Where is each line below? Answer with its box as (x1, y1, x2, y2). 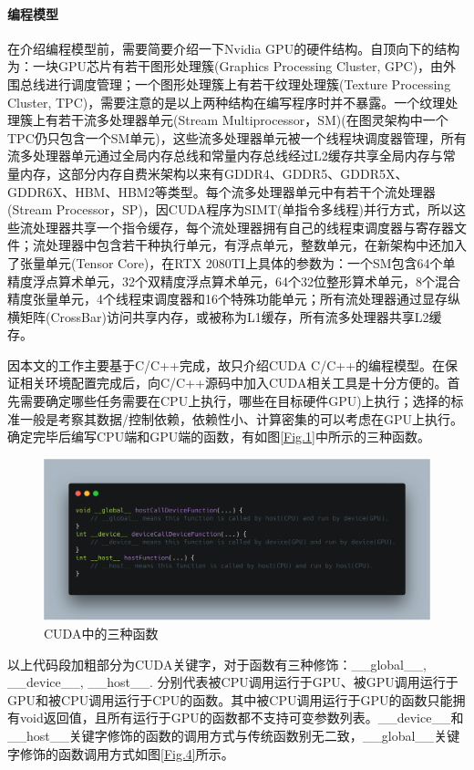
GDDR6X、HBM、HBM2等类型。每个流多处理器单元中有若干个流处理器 (7, 182, 436, 201)
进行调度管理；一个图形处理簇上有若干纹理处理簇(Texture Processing (45, 74, 451, 93)
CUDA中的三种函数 (44, 624, 159, 643)
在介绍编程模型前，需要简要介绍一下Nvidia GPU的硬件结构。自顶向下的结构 (7, 38, 460, 57)
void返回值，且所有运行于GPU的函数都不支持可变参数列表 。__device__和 (19, 708, 464, 727)
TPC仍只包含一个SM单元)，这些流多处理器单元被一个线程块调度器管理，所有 (7, 128, 467, 147)
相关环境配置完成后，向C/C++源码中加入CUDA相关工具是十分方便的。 (19, 373, 448, 392)
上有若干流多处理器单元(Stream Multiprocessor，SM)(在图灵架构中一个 (32, 110, 448, 130)
